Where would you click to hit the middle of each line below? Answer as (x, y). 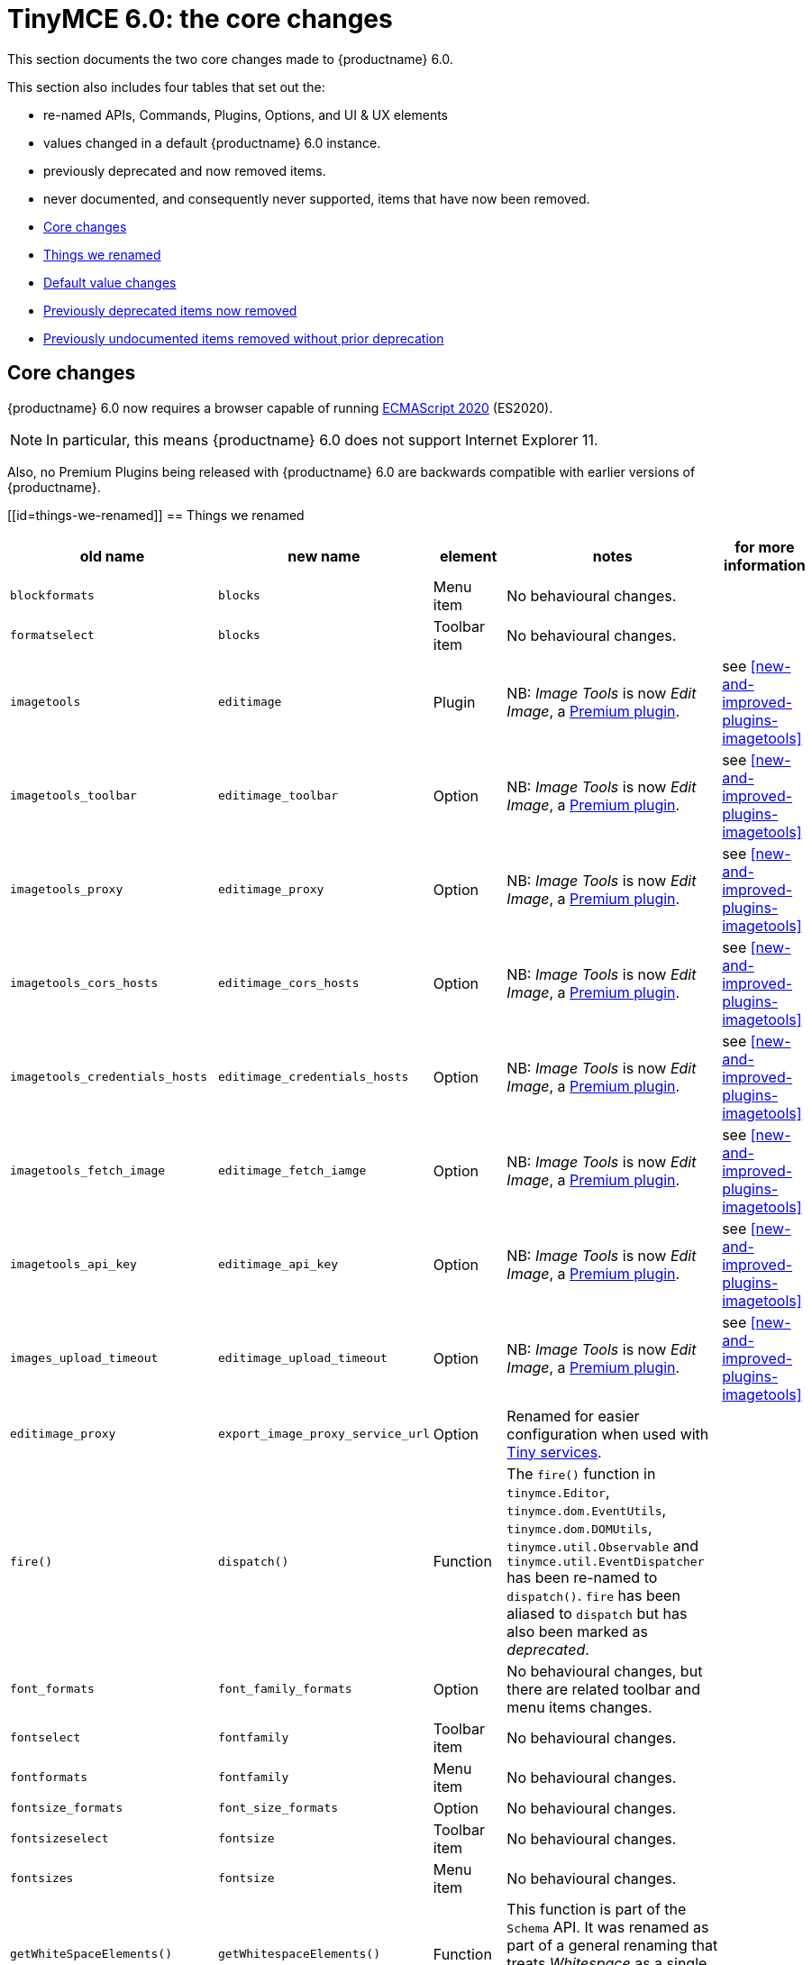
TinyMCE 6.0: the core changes (200, 19)
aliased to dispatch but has (597, 1613)
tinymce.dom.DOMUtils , (579, 1527)
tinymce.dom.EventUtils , (587, 1509)
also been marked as (577, 1631)
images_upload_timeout (84, 1358)
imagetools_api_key (73, 1265)
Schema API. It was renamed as (608, 1927)
